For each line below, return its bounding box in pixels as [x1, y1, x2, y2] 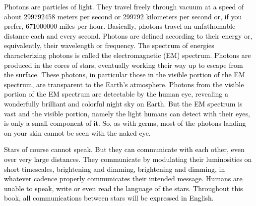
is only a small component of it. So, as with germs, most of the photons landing [4, 118, 246, 128]
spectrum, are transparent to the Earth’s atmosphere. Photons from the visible [4, 79, 244, 89]
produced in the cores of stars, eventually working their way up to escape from [4, 59, 243, 70]
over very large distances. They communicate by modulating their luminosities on [4, 154, 252, 164]
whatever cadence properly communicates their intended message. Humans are [4, 173, 243, 184]
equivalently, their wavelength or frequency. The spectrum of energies [4, 40, 214, 51]
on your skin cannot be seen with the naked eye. [4, 127, 151, 138]
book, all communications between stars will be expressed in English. [4, 193, 214, 203]
